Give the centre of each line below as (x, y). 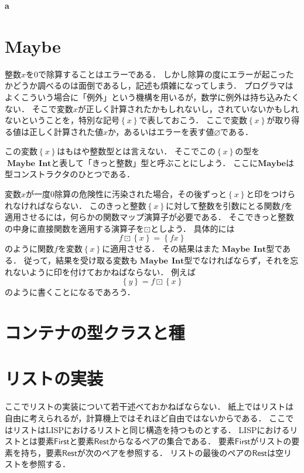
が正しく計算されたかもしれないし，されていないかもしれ (188, 108)
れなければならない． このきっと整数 (76, 205)
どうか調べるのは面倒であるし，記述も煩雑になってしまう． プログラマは (153, 85)
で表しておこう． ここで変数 (193, 120)
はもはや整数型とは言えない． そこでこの (136, 151)
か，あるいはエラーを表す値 (161, 131)
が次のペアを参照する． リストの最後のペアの (165, 452)
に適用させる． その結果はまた (161, 249)
